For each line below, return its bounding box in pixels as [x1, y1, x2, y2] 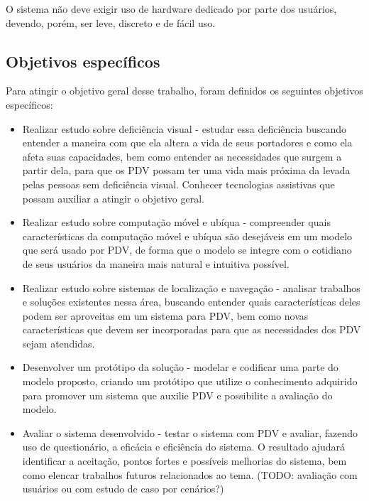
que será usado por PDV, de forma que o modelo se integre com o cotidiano [22, 242, 352, 257]
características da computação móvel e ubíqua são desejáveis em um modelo [22, 228, 353, 243]
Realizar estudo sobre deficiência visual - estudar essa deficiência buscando [22, 121, 346, 136]
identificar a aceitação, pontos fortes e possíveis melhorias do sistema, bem [22, 453, 347, 468]
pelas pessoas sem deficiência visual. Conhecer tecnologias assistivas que [22, 176, 335, 191]
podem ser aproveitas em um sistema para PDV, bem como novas [22, 308, 309, 323]
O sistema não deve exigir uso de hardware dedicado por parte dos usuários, [6, 1, 337, 16]
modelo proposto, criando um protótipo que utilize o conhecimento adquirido [22, 374, 358, 389]
